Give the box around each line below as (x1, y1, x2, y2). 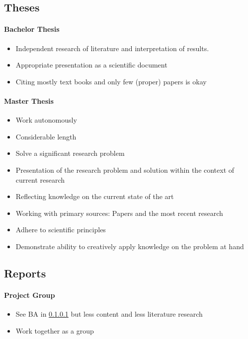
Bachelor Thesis (4, 24, 60, 34)
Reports (4, 265, 46, 280)
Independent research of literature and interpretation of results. (15, 43, 209, 53)
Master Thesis (4, 95, 54, 106)
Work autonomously (15, 115, 77, 125)
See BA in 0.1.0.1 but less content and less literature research (15, 309, 203, 319)
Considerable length (15, 131, 77, 141)
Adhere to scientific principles (15, 224, 106, 235)
